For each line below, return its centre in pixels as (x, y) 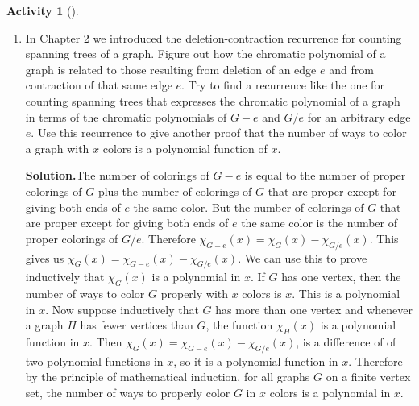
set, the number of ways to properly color (128, 393)
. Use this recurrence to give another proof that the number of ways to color (219, 133)
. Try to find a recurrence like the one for (283, 85)
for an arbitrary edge (359, 116)
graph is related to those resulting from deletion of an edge (171, 69)
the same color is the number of (319, 223)
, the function (239, 325)
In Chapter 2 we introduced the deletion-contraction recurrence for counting (214, 37)
